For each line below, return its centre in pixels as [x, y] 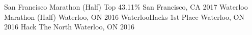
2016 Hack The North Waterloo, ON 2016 [69, 27]
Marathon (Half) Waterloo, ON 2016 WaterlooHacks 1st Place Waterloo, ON [124, 16]
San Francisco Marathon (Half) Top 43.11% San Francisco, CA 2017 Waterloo [126, 7]
